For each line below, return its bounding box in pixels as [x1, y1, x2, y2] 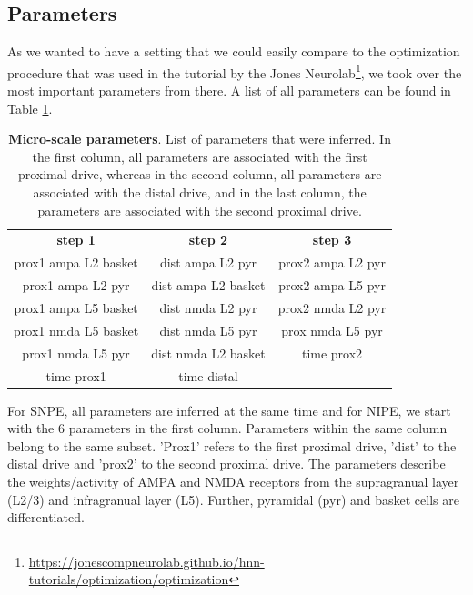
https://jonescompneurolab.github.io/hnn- [28, 551, 265, 570]
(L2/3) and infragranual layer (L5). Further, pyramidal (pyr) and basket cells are [7, 489, 459, 509]
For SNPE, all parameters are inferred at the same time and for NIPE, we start [7, 400, 451, 419]
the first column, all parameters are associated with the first [32, 146, 367, 166]
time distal [178, 366, 238, 385]
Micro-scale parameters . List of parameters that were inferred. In [8, 129, 391, 148]
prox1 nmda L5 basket [14, 320, 139, 339]
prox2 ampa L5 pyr [278, 276, 386, 295]
